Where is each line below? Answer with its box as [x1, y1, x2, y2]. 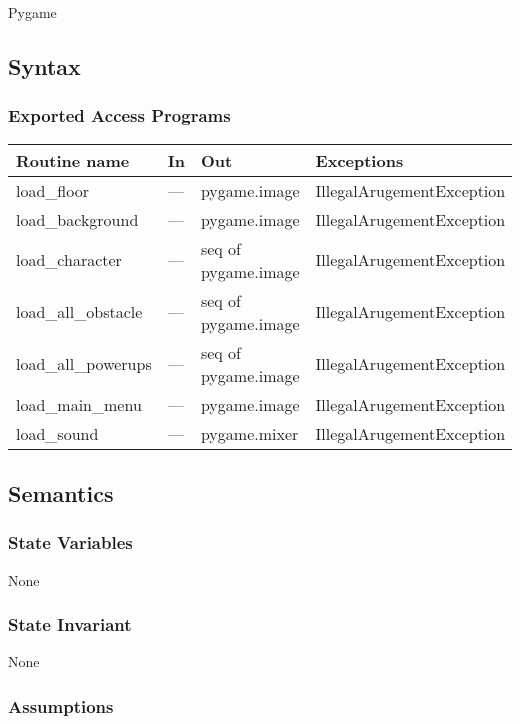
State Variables [8, 530, 133, 555]
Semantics [8, 477, 114, 508]
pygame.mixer [200, 421, 299, 445]
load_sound [16, 421, 99, 445]
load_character [16, 248, 122, 272]
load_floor [16, 178, 89, 202]
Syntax [8, 50, 81, 81]
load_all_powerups [16, 352, 152, 376]
